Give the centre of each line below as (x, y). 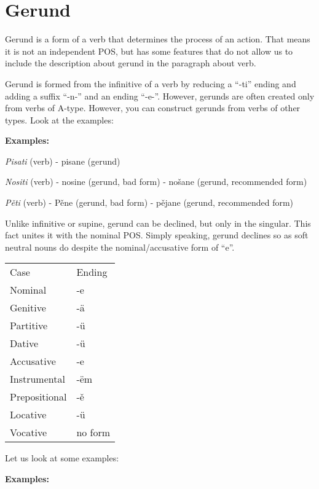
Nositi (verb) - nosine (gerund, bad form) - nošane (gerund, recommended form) (156, 182)
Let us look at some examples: (62, 458)
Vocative (29, 432)
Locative (28, 415)
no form (93, 432)
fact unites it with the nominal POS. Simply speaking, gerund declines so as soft (157, 235)
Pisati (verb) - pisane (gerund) (63, 161)
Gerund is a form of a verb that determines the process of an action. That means (158, 39)
